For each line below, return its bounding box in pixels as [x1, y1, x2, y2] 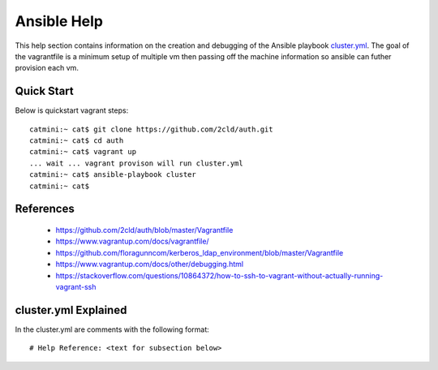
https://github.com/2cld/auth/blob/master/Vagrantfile [55, 225, 234, 234]
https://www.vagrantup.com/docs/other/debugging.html [55, 260, 243, 269]
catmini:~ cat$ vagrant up [29, 147, 137, 157]
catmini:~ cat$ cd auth [29, 136, 124, 145]
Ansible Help [15, 12, 103, 30]
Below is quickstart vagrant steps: [15, 105, 129, 115]
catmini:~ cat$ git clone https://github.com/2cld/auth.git [29, 124, 273, 134]
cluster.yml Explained [15, 303, 127, 316]
